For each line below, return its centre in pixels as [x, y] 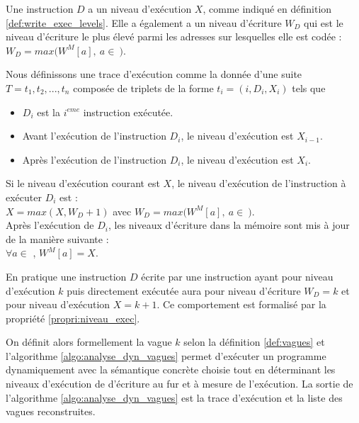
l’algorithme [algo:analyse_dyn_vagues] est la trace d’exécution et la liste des [174, 397]
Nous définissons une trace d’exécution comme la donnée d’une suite [154, 74]
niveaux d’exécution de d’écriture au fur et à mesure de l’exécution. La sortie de [179, 384]
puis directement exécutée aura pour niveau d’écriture [184, 290]
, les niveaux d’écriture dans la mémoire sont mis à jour [229, 225]
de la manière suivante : [57, 238]
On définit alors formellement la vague [89, 342]
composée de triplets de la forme [143, 88]
